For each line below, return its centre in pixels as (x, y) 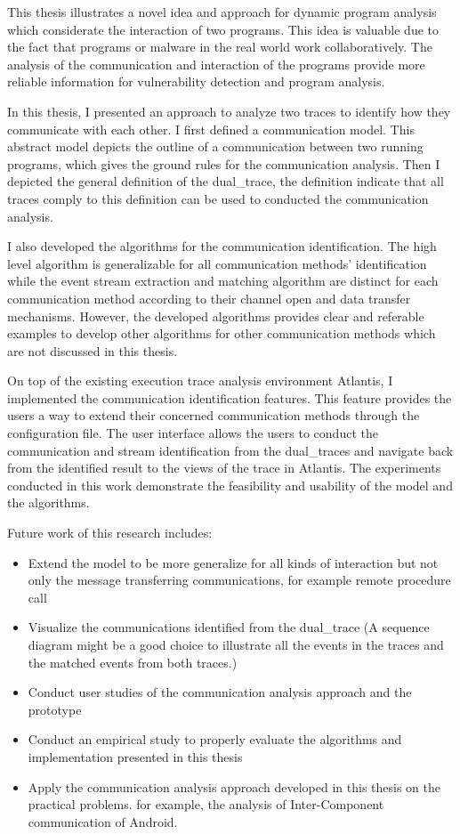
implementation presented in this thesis (135, 756)
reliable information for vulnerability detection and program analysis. (196, 81)
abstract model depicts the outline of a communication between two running (215, 146)
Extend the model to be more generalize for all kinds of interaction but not (233, 562)
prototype (55, 709)
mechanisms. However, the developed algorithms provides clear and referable (216, 316)
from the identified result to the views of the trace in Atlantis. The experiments (224, 468)
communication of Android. (103, 821)
